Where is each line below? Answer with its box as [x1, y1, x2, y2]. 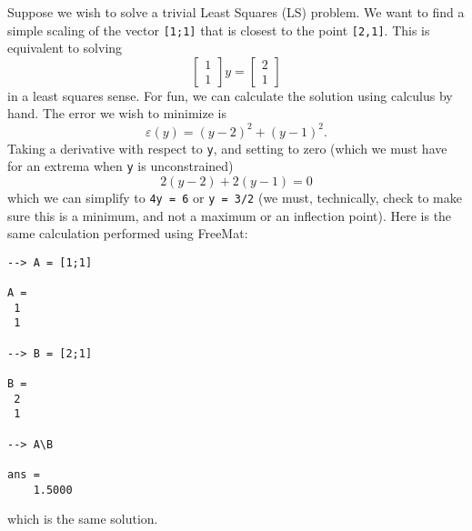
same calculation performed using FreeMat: [7, 224, 248, 243]
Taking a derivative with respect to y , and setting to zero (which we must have [7, 138, 447, 157]
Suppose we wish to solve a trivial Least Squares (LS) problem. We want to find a [7, 3, 465, 21]
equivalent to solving [7, 38, 123, 57]
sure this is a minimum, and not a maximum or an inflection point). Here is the [7, 205, 452, 225]
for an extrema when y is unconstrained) [7, 156, 234, 175]
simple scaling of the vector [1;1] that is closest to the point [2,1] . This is [7, 20, 430, 39]
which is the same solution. [7, 509, 158, 528]
